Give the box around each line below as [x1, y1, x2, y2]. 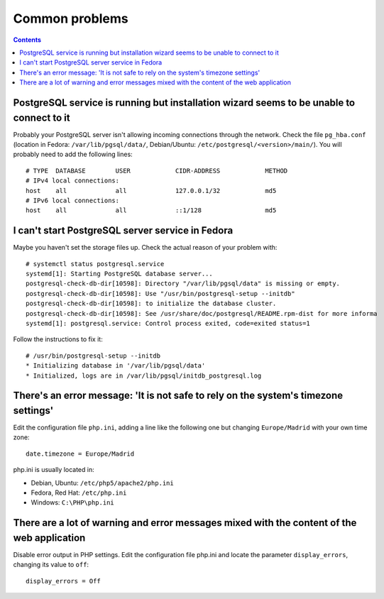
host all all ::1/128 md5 [26, 207, 277, 214]
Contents [13, 35, 42, 44]
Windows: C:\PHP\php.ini [31, 498, 115, 507]
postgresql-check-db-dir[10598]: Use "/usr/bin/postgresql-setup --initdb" [26, 290, 295, 297]
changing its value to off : [13, 561, 89, 569]
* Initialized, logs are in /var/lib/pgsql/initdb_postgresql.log [26, 371, 262, 380]
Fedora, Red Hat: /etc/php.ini [31, 488, 127, 497]
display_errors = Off [26, 577, 101, 585]
